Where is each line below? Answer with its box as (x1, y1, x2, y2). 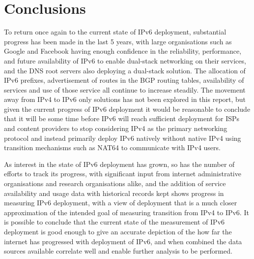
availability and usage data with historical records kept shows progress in (4, 188, 224, 198)
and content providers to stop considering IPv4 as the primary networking (4, 123, 227, 133)
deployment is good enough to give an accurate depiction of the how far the (4, 227, 232, 236)
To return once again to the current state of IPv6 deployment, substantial (4, 27, 226, 37)
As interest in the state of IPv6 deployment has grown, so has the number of (4, 159, 235, 169)
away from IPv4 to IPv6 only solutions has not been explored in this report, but (4, 94, 246, 104)
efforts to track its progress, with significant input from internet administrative (4, 168, 241, 179)
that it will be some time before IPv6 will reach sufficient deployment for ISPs (4, 113, 240, 124)
